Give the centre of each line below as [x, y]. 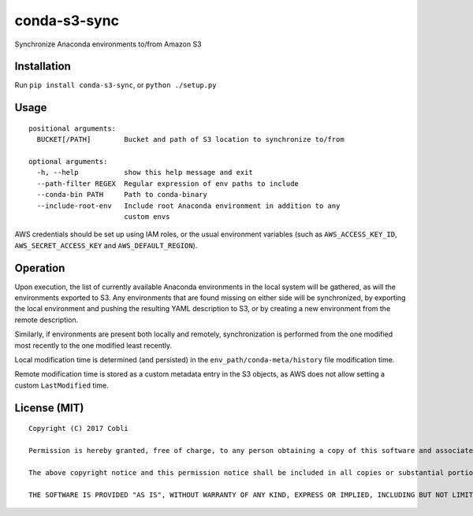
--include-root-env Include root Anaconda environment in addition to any [188, 206]
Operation [40, 268]
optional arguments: [68, 162]
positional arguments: [73, 128]
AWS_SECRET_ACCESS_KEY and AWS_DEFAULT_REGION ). [106, 245]
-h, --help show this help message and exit [145, 173]
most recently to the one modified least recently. [93, 345]
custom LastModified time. [62, 385]
